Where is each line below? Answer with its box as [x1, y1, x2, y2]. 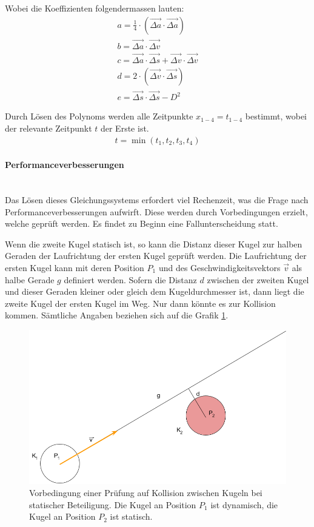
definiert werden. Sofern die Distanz [64, 273, 197, 286]
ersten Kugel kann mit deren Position [5, 261, 144, 274]
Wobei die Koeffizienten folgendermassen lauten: [5, 2, 184, 14]
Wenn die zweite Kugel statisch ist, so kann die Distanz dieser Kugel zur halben [5, 237, 302, 250]
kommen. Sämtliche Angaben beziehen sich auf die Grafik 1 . [5, 309, 229, 321]
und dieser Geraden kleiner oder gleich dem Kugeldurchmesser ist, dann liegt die [5, 285, 304, 298]
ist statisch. [110, 510, 153, 523]
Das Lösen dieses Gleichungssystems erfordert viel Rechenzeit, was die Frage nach [5, 193, 309, 206]
